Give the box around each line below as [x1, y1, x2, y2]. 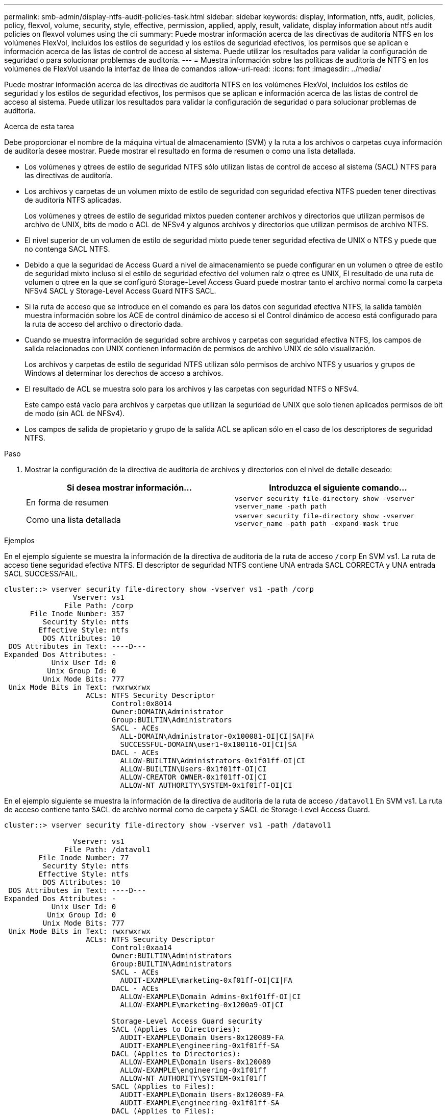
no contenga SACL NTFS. [24, 245, 110, 253]
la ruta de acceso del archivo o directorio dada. [24, 320, 183, 328]
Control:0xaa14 [111, 943, 172, 952]
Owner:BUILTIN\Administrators [111, 952, 232, 960]
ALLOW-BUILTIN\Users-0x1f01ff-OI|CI [120, 765, 267, 773]
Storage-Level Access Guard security [111, 1017, 262, 1025]
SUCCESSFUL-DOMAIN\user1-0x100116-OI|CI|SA [120, 740, 297, 748]
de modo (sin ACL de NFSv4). [24, 409, 125, 418]
